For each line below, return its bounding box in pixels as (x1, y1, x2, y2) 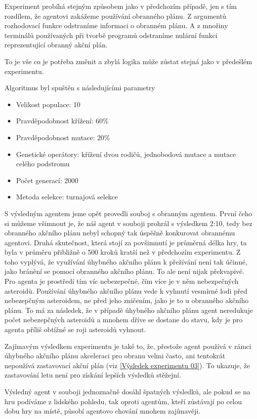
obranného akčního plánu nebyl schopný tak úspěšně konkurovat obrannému (4, 228, 235, 238)
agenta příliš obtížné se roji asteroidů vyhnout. (4, 324, 146, 335)
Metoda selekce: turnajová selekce (16, 191, 118, 202)
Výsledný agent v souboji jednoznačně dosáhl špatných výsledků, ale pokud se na (4, 386, 251, 396)
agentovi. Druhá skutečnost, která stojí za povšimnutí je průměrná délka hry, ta (4, 237, 247, 247)
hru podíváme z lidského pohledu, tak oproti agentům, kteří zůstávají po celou (4, 396, 242, 406)
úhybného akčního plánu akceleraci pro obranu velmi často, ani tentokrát (4, 350, 225, 361)
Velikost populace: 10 (16, 99, 81, 109)
